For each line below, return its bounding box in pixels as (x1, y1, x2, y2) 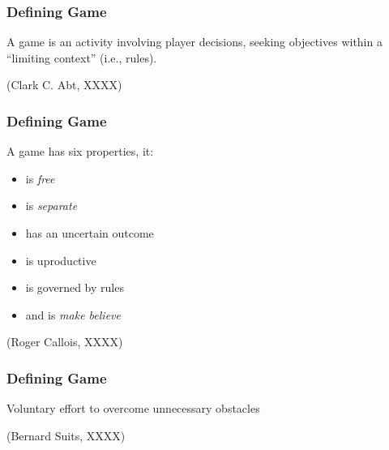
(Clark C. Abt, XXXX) (6, 76, 122, 93)
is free (25, 169, 55, 186)
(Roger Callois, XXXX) (6, 333, 123, 350)
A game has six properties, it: (6, 143, 154, 160)
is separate (25, 197, 78, 214)
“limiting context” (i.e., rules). (6, 49, 157, 66)
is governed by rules (25, 279, 124, 296)
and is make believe (25, 306, 121, 323)
